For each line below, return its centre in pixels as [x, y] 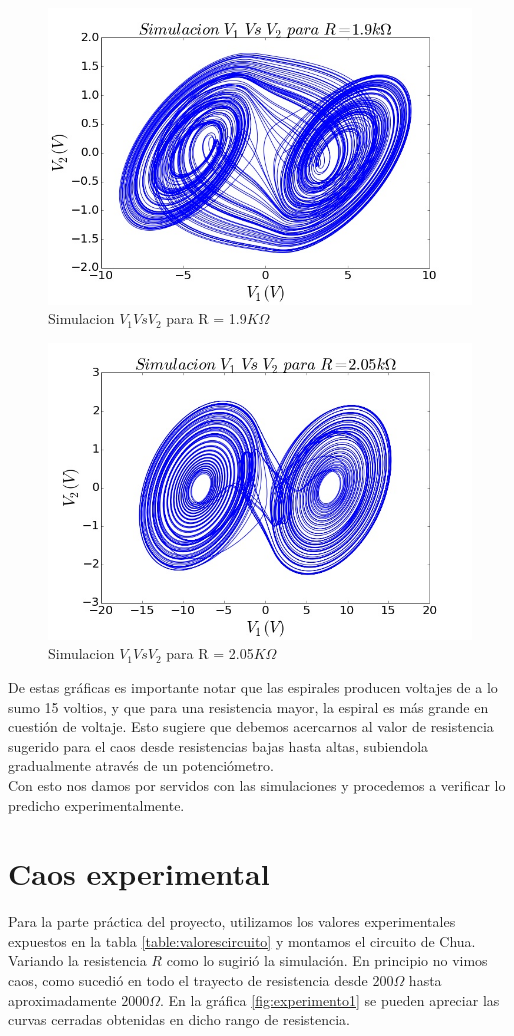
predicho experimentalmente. [96, 804]
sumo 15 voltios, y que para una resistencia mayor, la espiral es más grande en [248, 706]
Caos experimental [139, 873]
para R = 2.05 [210, 653]
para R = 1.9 [206, 318]
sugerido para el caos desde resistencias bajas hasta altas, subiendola [218, 745]
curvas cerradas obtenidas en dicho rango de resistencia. [179, 1019]
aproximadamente [62, 999]
